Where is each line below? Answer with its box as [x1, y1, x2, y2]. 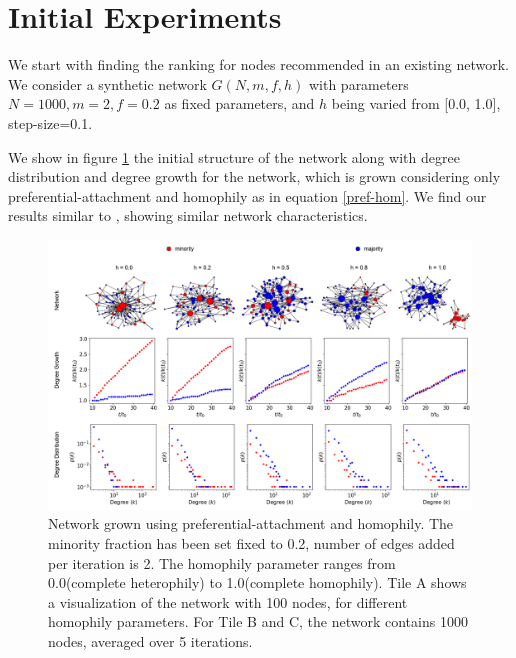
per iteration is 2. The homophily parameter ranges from [48, 552, 396, 573]
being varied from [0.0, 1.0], [331, 93, 501, 114]
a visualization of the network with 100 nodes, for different [48, 591, 408, 612]
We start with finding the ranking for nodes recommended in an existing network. [8, 54, 509, 75]
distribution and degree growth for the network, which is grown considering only [8, 166, 501, 187]
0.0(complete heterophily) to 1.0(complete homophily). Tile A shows [48, 572, 467, 593]
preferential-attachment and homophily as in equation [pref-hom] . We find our [8, 185, 487, 206]
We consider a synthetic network [8, 73, 207, 94]
